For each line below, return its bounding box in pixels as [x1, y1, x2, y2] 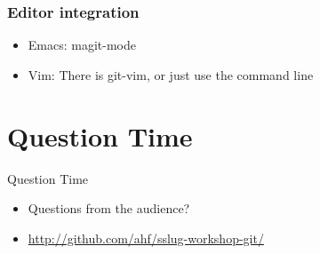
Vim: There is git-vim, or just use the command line [28, 65, 314, 83]
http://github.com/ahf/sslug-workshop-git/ [28, 228, 264, 247]
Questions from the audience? [28, 199, 190, 218]
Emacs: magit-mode [28, 36, 136, 54]
